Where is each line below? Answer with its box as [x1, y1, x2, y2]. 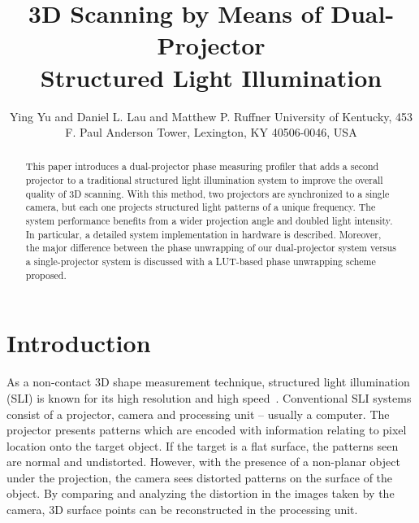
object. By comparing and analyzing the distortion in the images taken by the [6, 485, 395, 502]
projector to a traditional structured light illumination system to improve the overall [25, 173, 383, 187]
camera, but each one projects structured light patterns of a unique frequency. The [25, 200, 376, 214]
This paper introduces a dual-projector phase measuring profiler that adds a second [25, 159, 379, 173]
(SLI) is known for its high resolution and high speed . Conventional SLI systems [6, 389, 412, 406]
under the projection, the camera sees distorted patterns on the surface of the [6, 469, 393, 486]
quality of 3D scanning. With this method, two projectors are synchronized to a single [25, 186, 390, 200]
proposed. [25, 268, 67, 281]
